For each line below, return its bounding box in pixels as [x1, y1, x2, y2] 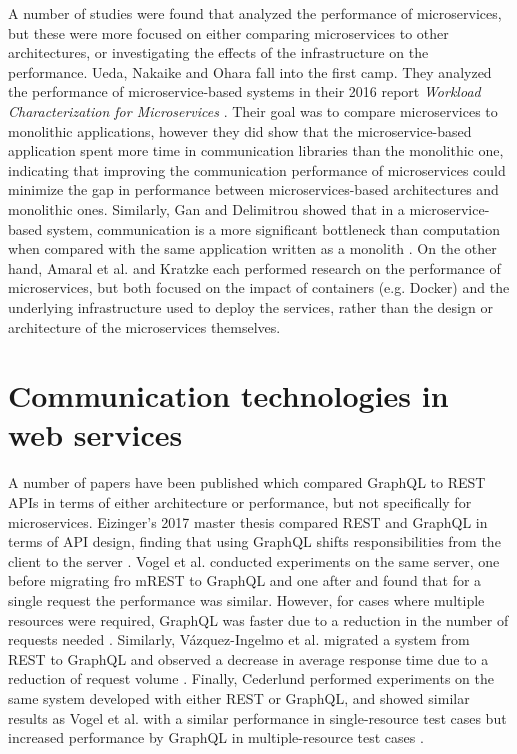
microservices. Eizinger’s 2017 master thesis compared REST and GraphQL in [8, 511, 488, 532]
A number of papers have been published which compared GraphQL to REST [8, 472, 486, 493]
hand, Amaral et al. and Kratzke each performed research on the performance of [8, 257, 501, 278]
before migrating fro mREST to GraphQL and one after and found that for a [8, 570, 482, 591]
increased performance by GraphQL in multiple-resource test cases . [8, 727, 424, 748]
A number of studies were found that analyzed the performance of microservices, [8, 3, 502, 23]
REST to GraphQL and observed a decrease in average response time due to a [8, 648, 489, 669]
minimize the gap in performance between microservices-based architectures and [8, 179, 499, 200]
